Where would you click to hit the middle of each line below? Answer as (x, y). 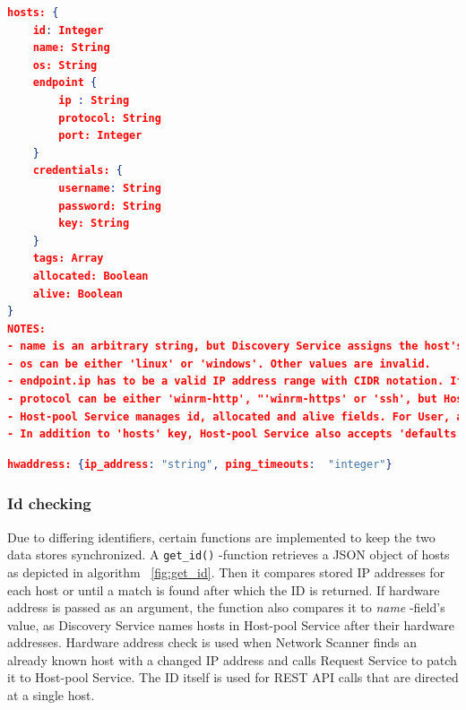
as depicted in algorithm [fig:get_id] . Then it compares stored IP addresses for (226, 571)
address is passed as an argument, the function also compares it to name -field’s (226, 607)
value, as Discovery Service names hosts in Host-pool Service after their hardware (231, 624)
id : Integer (68, 30)
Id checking (49, 503)
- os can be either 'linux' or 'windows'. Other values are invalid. (219, 364)
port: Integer (100, 136)
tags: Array (68, 259)
